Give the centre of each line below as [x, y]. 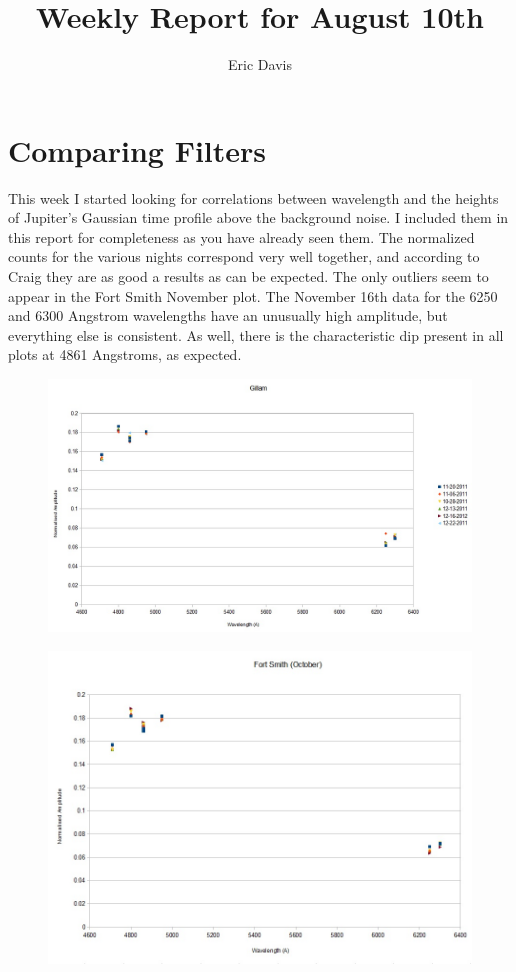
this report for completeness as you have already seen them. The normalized [241, 236]
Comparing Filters [137, 149]
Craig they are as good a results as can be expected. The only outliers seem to [248, 276]
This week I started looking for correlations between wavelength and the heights [253, 197]
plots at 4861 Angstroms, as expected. [125, 354]
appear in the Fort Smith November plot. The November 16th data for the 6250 [253, 295]
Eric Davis [260, 64]
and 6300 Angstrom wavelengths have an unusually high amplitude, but [228, 315]
